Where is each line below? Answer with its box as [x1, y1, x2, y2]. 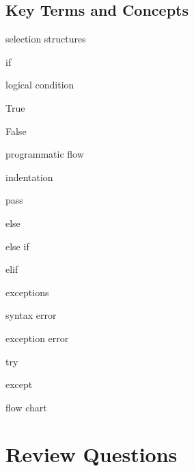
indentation [5, 169, 53, 184]
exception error [5, 330, 69, 345]
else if [5, 239, 29, 253]
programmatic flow [5, 147, 84, 161]
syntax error [5, 308, 57, 322]
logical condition [5, 77, 74, 92]
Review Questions [5, 440, 178, 468]
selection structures [5, 32, 86, 46]
